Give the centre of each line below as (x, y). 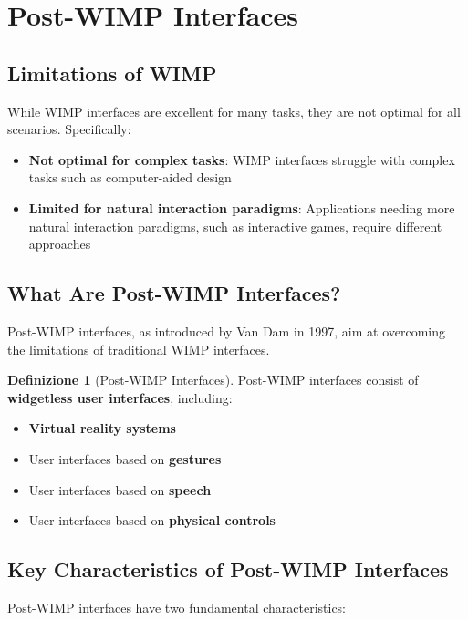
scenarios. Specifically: (69, 129)
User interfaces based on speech (120, 489)
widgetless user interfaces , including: (120, 397)
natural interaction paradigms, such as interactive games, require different (235, 226)
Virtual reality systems (102, 428)
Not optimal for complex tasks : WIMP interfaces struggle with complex (242, 159)
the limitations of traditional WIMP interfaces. (139, 349)
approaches (60, 244)
